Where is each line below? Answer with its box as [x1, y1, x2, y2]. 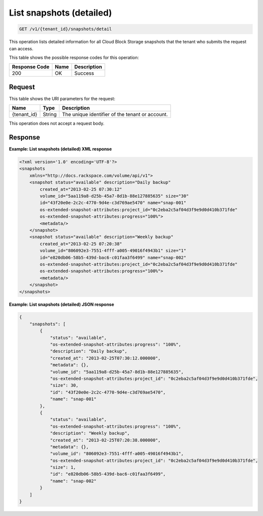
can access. [9, 45, 34, 51]
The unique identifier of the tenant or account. [62, 111, 168, 118]
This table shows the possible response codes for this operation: [9, 54, 139, 60]
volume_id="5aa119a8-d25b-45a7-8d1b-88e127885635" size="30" [39, 193, 189, 199]
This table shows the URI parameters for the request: [9, 96, 115, 101]
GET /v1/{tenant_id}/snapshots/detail [19, 26, 112, 32]
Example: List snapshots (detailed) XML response [9, 146, 112, 152]
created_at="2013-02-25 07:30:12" [39, 186, 122, 192]
